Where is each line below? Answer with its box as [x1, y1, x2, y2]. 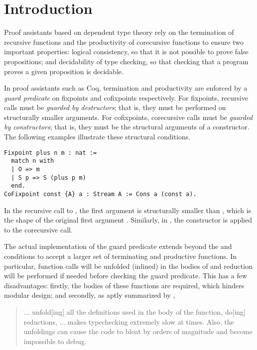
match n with [11, 157, 54, 165]
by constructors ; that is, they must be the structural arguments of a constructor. [4, 121, 250, 132]
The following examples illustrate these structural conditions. [4, 131, 191, 142]
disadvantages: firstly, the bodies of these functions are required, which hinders [4, 280, 245, 290]
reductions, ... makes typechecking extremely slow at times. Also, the [23, 316, 234, 327]
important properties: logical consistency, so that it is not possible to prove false [4, 46, 249, 57]
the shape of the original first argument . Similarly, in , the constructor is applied [4, 215, 252, 225]
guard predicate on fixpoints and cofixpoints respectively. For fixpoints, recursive [4, 92, 249, 103]
